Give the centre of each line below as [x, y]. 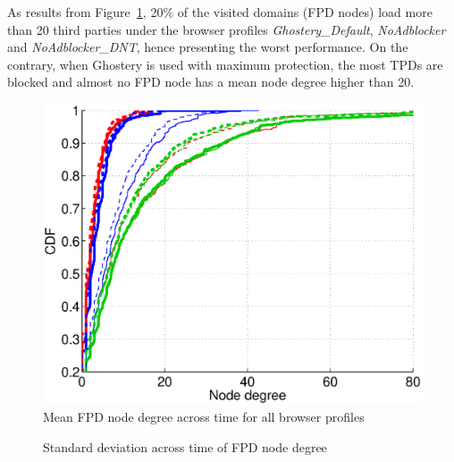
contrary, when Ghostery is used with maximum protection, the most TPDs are [225, 64]
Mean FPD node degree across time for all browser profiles [204, 417]
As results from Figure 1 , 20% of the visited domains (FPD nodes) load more [220, 12]
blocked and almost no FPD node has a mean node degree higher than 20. [211, 82]
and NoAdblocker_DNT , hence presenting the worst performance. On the [208, 47]
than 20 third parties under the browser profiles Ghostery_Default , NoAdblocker [227, 29]
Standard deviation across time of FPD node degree [185, 446]
